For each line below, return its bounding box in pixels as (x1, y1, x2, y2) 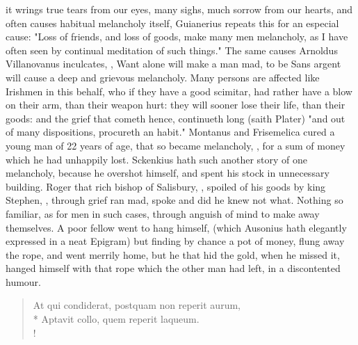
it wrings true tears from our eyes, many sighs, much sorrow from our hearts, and (6, 2, 353, 16)
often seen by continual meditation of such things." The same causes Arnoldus (6, 42, 338, 57)
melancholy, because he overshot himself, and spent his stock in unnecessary (6, 166, 329, 180)
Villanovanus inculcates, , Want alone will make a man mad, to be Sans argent (6, 56, 341, 71)
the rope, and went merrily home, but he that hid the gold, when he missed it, (6, 247, 340, 262)
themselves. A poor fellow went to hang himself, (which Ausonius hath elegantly (6, 220, 347, 234)
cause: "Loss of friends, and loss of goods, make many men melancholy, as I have (6, 29, 348, 44)
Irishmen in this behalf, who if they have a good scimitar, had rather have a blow (6, 83, 352, 98)
